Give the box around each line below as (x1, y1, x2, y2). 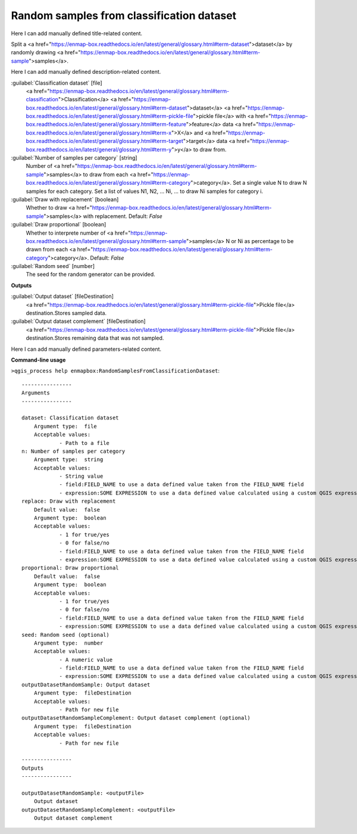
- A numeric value (59, 656, 113, 663)
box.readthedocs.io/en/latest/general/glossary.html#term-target (26, 138, 184, 145)
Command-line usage (11, 356, 66, 363)
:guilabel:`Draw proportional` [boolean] (11, 221, 107, 228)
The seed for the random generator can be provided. (26, 271, 156, 278)
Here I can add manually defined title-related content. (11, 30, 143, 37)
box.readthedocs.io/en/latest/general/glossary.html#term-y (26, 146, 172, 153)
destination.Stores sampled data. (26, 310, 107, 317)
